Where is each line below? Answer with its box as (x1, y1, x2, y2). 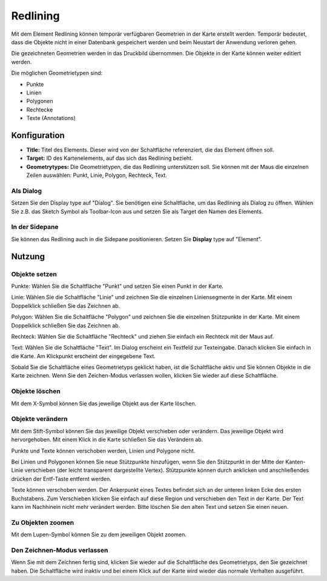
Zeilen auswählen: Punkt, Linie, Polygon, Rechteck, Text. (26, 171, 168, 179)
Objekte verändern (11, 415, 68, 423)
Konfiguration (11, 130, 65, 141)
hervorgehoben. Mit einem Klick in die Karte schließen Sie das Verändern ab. (11, 436, 203, 443)
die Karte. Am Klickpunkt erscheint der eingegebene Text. (11, 352, 156, 360)
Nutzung (11, 251, 45, 262)
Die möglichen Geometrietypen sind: (11, 70, 103, 77)
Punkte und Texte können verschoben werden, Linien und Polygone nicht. (11, 447, 196, 454)
